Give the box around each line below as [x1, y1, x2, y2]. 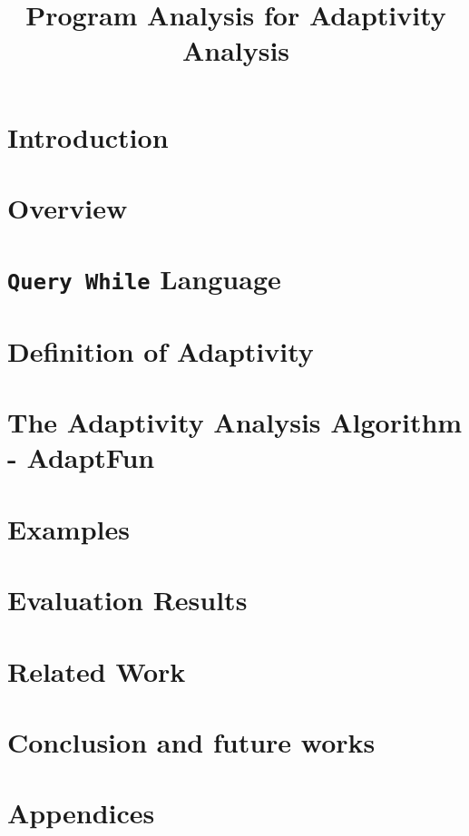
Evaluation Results [7, 581, 248, 618]
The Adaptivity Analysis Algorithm [7, 403, 463, 441]
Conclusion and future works [7, 723, 376, 760]
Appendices [7, 794, 155, 831]
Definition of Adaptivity [7, 332, 314, 369]
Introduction [7, 118, 169, 155]
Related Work [7, 652, 186, 689]
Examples [7, 510, 130, 547]
